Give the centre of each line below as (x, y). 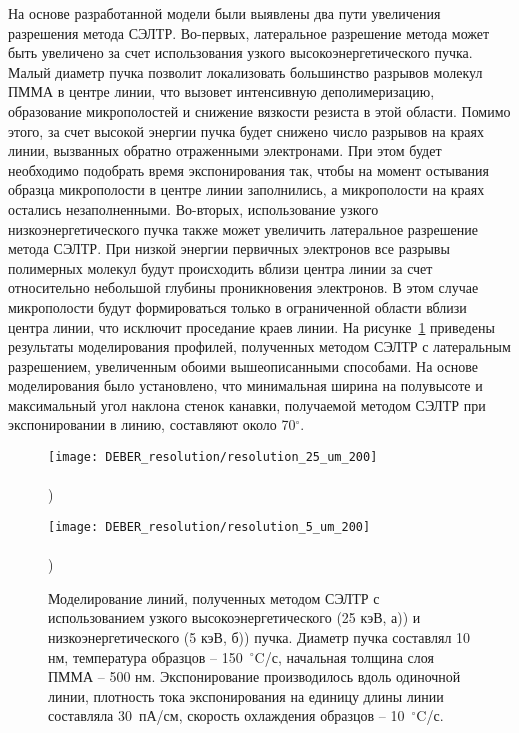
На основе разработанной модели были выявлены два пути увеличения (224, 13)
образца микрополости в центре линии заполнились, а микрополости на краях (246, 189)
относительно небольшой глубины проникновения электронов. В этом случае (243, 287)
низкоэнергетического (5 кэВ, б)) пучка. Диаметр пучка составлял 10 (259, 636)
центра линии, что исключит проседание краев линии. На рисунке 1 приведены (251, 326)
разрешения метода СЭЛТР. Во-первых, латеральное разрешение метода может (249, 32)
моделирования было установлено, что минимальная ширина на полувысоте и (245, 385)
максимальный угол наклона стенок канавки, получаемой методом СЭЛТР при (247, 404)
